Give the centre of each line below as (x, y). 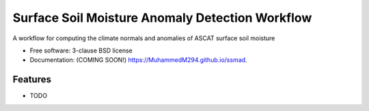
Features (32, 79)
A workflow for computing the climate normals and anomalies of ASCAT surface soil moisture (144, 38)
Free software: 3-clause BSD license (81, 50)
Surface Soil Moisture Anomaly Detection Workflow (162, 18)
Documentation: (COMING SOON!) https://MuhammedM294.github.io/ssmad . (138, 60)
